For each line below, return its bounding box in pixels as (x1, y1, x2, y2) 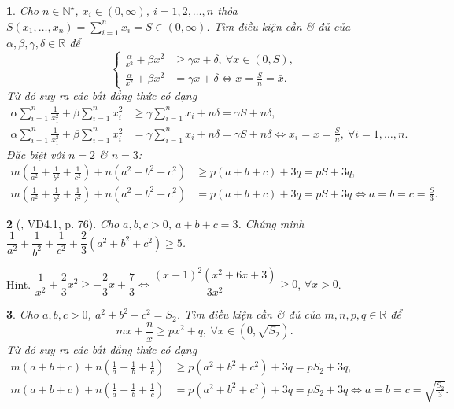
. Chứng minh (238, 215, 305, 231)
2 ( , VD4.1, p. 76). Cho (6, 215, 120, 231)
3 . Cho (6, 306, 39, 322)
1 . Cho (6, 2, 39, 18)
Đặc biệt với (6, 146, 65, 162)
